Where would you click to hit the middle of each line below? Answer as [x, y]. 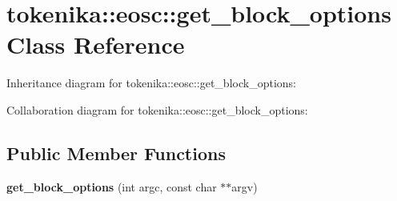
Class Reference [96, 44]
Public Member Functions [116, 153]
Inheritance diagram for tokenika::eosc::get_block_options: [151, 83]
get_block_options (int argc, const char [112, 186]
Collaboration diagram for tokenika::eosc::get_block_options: [157, 109]
